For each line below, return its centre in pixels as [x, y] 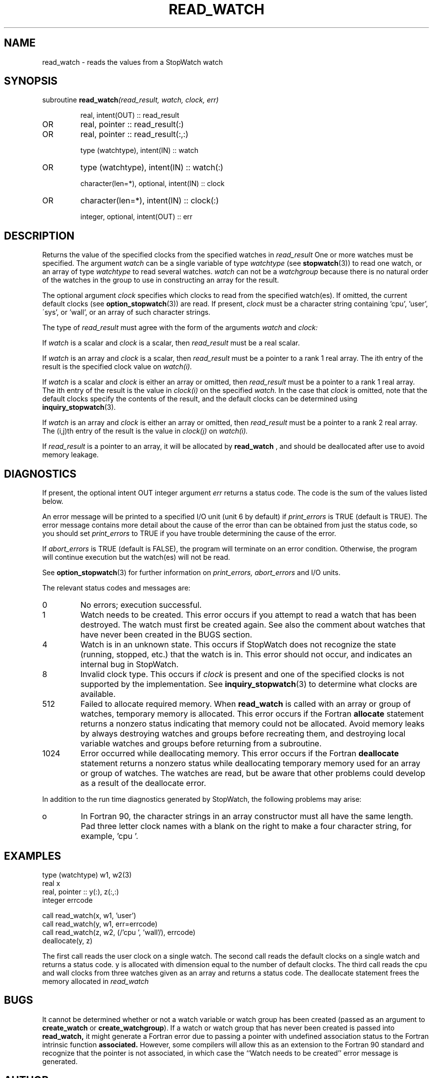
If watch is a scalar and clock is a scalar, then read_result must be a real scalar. [171, 343]
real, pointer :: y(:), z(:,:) [81, 891]
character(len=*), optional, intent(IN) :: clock [152, 184]
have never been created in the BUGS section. [166, 635]
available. [98, 694]
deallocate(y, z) [67, 940]
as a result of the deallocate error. [143, 783]
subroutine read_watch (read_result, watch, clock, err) [130, 100]
